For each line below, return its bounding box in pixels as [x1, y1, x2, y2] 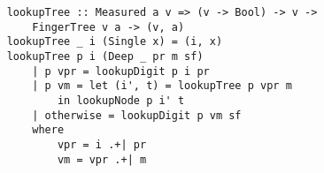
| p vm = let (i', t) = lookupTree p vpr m [32, 79, 292, 93]
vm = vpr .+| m [57, 153, 147, 166]
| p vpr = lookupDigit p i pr [32, 64, 210, 78]
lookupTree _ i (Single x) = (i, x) [6, 35, 223, 49]
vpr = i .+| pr [57, 138, 147, 151]
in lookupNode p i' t [57, 94, 185, 107]
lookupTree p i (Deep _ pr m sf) [6, 49, 204, 63]
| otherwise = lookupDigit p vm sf [32, 109, 242, 122]
